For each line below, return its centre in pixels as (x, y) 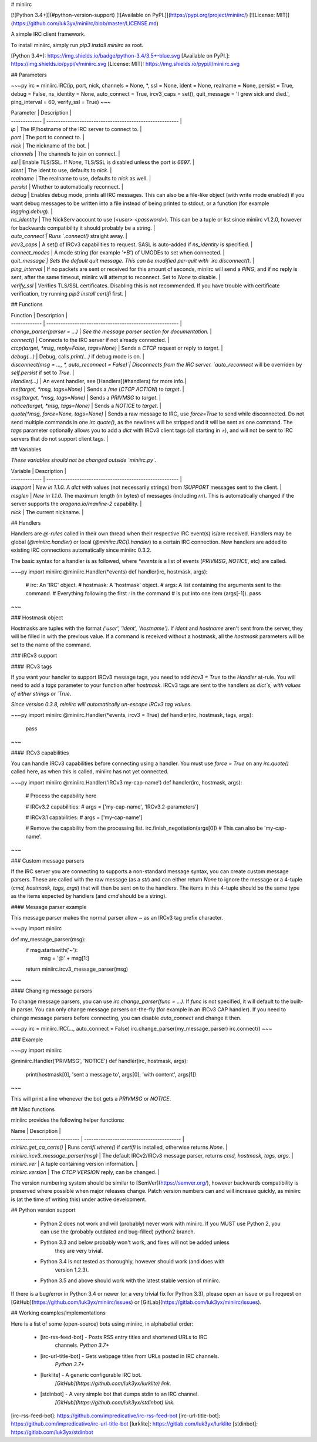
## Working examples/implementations (58, 1313)
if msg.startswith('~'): (52, 950)
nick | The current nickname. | (47, 512)
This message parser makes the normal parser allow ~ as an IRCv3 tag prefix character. (117, 917)
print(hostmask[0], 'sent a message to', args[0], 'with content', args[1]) (111, 1074)
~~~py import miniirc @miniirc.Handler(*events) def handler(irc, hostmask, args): (109, 572)
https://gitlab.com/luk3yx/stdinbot (52, 1432)
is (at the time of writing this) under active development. (79, 1199)
